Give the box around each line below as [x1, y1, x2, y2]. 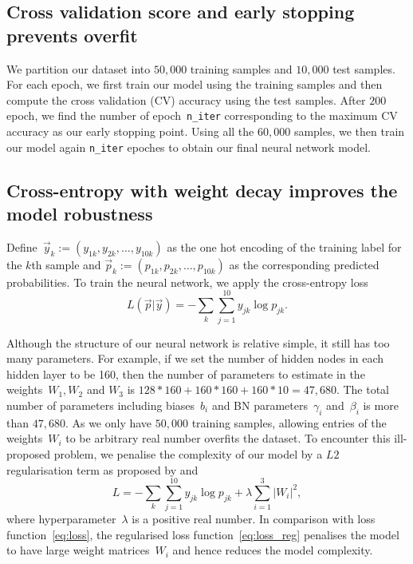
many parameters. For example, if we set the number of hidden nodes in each [6, 350, 384, 367]
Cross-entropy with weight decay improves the [6, 177, 398, 202]
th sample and [31, 256, 101, 272]
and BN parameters [211, 396, 309, 413]
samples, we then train [293, 123, 405, 140]
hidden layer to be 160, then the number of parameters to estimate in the [6, 365, 365, 382]
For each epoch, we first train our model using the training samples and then [6, 76, 383, 93]
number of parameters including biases [6, 396, 195, 413]
